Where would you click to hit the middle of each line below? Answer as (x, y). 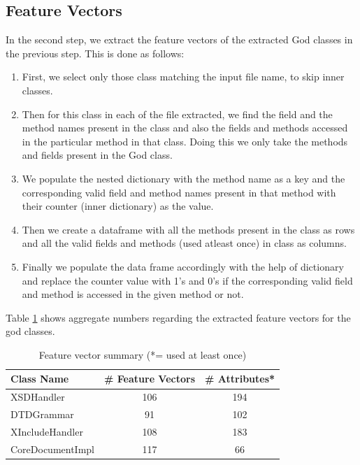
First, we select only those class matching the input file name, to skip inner (183, 77)
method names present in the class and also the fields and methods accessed (185, 128)
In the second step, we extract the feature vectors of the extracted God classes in (179, 40)
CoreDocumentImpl (53, 449)
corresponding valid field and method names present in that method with (179, 192)
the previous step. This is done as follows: (95, 53)
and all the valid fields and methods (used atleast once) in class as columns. (184, 243)
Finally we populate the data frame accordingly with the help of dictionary (183, 266)
